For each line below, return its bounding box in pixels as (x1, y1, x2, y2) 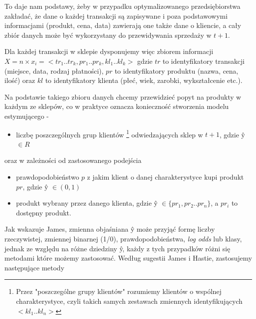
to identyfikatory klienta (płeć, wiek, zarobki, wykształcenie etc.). (45, 75, 243, 85)
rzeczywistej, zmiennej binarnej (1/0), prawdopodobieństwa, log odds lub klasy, (4, 233, 242, 243)
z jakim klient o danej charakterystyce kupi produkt (87, 171, 244, 182)
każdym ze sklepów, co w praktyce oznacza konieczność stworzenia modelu (4, 101, 229, 111)
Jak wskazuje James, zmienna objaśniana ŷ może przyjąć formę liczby (4, 224, 215, 234)
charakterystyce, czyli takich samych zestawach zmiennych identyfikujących (16, 295, 243, 306)
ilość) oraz (4, 75, 35, 85)
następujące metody (4, 262, 64, 272)
